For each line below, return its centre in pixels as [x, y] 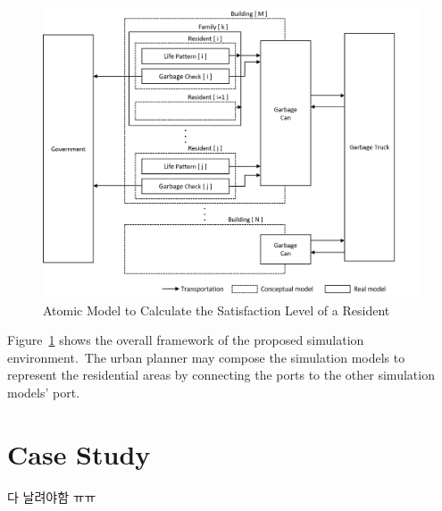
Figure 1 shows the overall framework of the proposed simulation [186, 340]
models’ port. [44, 392]
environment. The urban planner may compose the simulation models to [206, 357]
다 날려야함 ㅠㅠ [52, 496]
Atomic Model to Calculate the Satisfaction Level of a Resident [217, 310]
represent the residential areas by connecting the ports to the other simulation [221, 375]
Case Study [79, 453]
